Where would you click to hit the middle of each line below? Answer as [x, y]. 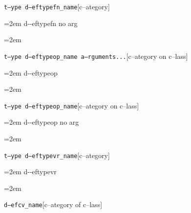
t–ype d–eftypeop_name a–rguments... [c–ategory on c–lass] [96, 56]
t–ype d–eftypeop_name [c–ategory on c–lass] [72, 105]
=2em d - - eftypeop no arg [42, 122]
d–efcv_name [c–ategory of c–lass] [53, 204]
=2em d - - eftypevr [30, 172]
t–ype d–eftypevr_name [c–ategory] [57, 155]
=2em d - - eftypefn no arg [41, 23]
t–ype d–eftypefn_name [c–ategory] [57, 6]
